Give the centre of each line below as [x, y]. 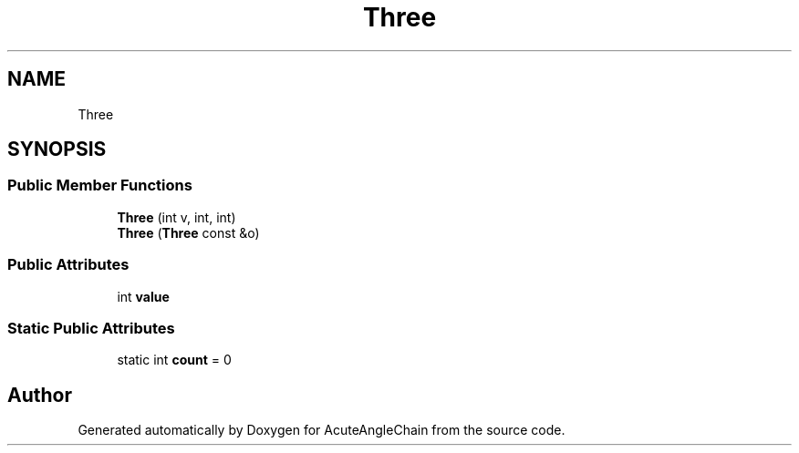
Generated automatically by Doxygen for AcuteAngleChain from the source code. [322, 430]
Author [40, 395]
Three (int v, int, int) [176, 217]
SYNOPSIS [57, 149]
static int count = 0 [174, 360]
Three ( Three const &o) [188, 232]
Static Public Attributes [91, 328]
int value [143, 296]
